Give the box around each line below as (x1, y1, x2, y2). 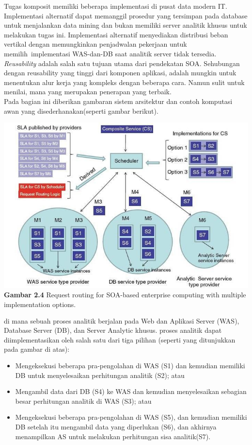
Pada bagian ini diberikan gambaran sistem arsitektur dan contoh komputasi (4, 96, 233, 106)
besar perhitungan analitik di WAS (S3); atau (15, 395, 152, 406)
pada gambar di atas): (4, 344, 70, 354)
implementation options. (4, 299, 76, 309)
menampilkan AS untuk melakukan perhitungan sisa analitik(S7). (15, 431, 211, 441)
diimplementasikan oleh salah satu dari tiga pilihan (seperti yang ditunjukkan (4, 334, 236, 344)
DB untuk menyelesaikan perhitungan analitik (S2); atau (15, 370, 185, 380)
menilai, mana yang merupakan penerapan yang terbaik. (4, 86, 172, 97)
